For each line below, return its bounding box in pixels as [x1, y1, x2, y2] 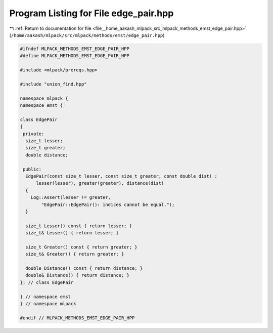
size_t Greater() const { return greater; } [25, 244, 138, 250]
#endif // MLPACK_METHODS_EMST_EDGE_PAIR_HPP [20, 315, 135, 321]
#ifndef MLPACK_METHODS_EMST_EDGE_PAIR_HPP [20, 46, 130, 52]
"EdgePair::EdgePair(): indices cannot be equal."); [41, 201, 175, 207]
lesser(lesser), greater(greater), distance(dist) [36, 180, 164, 186]
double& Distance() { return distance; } [25, 272, 130, 278]
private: [23, 131, 44, 137]
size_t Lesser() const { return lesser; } [25, 223, 132, 229]
